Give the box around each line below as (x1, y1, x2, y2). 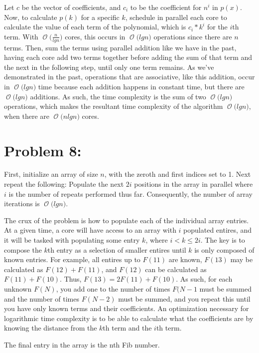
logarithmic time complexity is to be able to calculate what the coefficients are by (4, 313, 254, 323)
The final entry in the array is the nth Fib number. (4, 339, 160, 350)
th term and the (103, 323, 152, 333)
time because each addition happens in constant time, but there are (38, 81, 245, 91)
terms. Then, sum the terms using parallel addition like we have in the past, (4, 42, 237, 52)
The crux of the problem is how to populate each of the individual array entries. (4, 215, 249, 225)
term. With (4, 31, 38, 41)
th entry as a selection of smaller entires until (47, 244, 186, 255)
